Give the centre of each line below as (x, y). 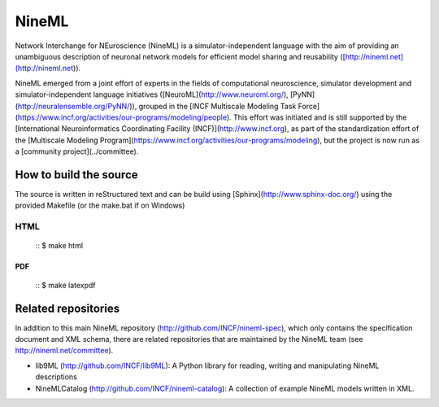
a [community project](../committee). (77, 151)
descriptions (56, 377)
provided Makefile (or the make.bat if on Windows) (100, 206)
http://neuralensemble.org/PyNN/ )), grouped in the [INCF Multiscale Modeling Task (157, 106)
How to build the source (76, 175)
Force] (309, 106)
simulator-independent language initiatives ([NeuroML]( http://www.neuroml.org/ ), (152, 94)
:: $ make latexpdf (66, 285)
